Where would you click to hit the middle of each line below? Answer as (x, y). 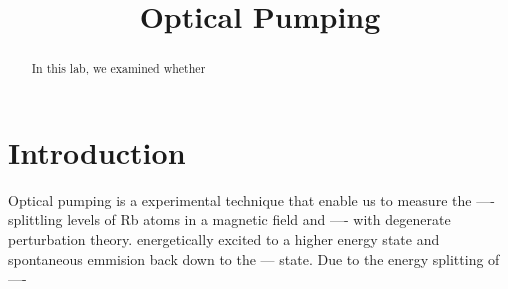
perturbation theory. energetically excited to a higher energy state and (224, 238)
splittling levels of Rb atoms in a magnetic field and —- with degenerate (229, 219)
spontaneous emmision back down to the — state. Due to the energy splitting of (254, 258)
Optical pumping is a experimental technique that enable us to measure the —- (251, 199)
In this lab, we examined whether (118, 68)
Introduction (97, 151)
